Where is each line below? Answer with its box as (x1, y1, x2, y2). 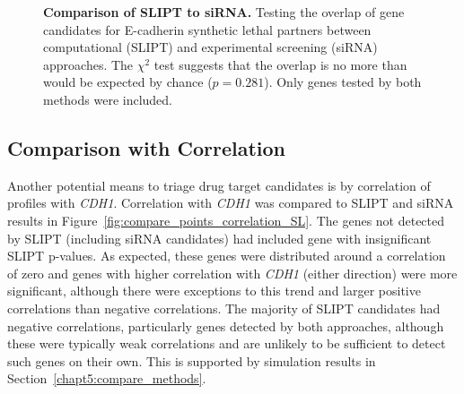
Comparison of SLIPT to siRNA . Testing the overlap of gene (43, 3, 405, 21)
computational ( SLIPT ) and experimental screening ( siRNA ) (43, 38, 378, 56)
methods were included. (43, 90, 173, 108)
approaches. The (43, 55, 134, 73)
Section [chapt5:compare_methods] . (7, 369, 206, 388)
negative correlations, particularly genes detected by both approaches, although (7, 316, 444, 335)
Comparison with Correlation (7, 133, 286, 161)
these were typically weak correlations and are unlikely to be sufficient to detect (7, 334, 446, 353)
